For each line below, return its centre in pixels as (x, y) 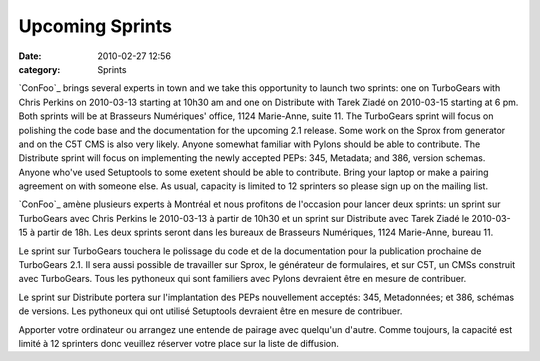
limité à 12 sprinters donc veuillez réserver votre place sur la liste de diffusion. (179, 343)
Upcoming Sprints (95, 26)
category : (39, 69)
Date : (30, 56)
